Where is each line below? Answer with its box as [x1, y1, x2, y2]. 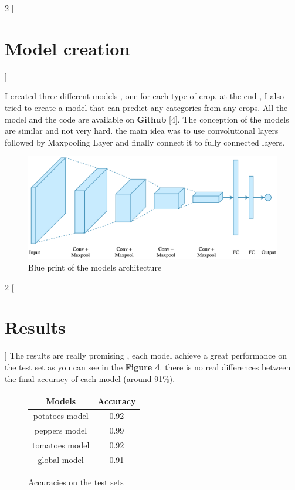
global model [38, 453, 84, 465]
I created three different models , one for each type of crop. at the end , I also [5, 90, 284, 102]
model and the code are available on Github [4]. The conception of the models [5, 113, 289, 125]
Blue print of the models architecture [28, 261, 162, 273]
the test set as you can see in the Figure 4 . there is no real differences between [5, 360, 291, 373]
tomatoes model [32, 439, 90, 451]
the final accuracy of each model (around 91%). [5, 372, 175, 384]
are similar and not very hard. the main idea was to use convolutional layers [5, 124, 279, 137]
